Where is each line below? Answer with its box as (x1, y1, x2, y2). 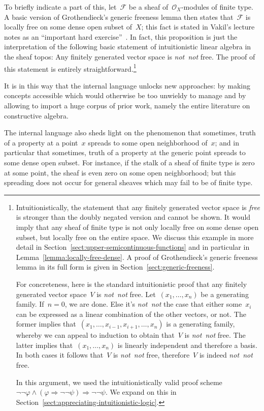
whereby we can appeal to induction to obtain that (16, 330, 175, 340)
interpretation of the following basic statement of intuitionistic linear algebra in (4, 41, 251, 52)
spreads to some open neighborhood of (88, 137, 208, 148)
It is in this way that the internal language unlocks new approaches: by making (4, 80, 250, 91)
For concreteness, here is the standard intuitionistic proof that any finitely (16, 278, 247, 289)
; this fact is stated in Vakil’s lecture (141, 21, 255, 32)
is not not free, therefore (113, 349, 190, 360)
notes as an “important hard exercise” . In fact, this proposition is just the (4, 31, 238, 42)
